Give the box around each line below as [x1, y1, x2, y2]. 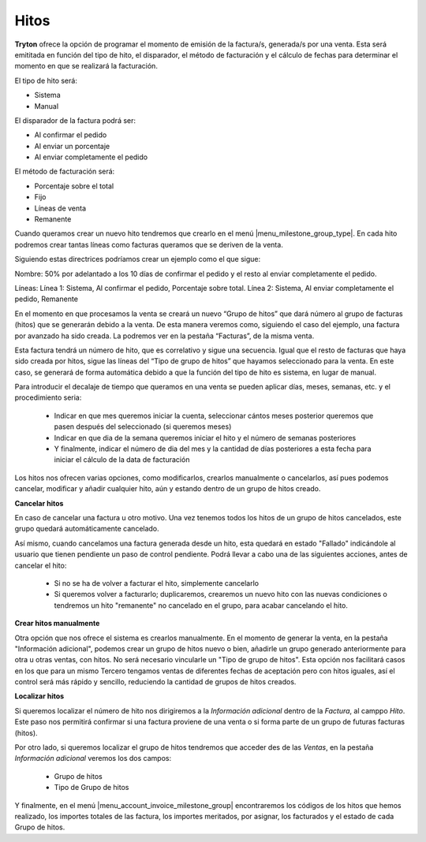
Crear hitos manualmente [14, 619, 100, 628]
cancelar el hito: [14, 561, 67, 570]
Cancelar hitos [14, 498, 64, 508]
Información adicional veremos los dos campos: [14, 754, 172, 763]
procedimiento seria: [14, 393, 82, 402]
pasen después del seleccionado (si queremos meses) [54, 422, 232, 431]
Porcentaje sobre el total [34, 181, 114, 191]
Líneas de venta [34, 203, 87, 213]
